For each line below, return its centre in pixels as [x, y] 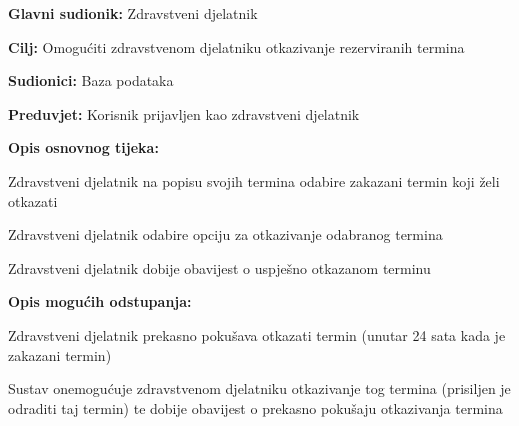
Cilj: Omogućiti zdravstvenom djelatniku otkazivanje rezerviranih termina [236, 46]
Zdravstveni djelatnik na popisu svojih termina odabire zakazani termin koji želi [254, 180]
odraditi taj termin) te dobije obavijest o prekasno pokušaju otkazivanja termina [255, 407]
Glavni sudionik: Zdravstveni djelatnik [133, 13]
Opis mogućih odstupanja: [100, 301]
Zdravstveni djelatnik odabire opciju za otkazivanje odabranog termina [225, 234]
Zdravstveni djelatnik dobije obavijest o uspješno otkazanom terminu [219, 267]
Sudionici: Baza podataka [91, 80]
